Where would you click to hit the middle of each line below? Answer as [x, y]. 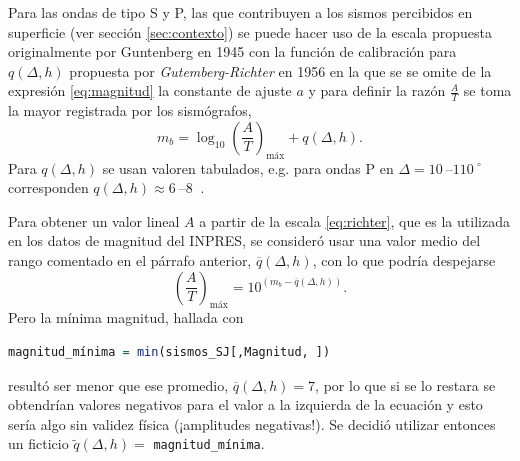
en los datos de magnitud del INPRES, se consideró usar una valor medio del [244, 240]
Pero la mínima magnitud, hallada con [126, 317]
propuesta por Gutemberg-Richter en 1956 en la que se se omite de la [280, 70]
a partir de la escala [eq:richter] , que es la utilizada [354, 220]
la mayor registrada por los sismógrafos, [130, 110]
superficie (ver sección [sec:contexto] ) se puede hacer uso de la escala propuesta [250, 31]
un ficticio [38, 443]
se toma [487, 90]
